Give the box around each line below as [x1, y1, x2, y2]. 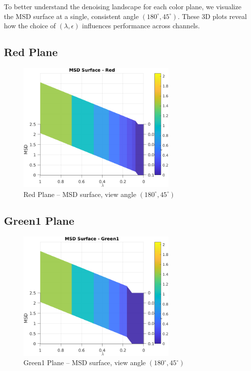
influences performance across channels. [82, 20, 200, 31]
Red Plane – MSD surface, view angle [23, 189, 136, 199]
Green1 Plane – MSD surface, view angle [23, 357, 146, 368]
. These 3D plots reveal [177, 11, 247, 21]
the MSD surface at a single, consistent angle [4, 11, 139, 21]
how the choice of [4, 20, 56, 31]
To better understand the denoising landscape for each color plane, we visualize [4, 1, 242, 11]
